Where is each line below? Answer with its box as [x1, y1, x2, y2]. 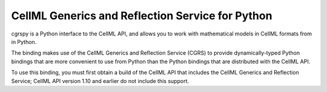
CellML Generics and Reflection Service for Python [11, 9, 272, 22]
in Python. [11, 38, 37, 45]
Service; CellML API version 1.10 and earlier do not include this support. [11, 77, 189, 84]
